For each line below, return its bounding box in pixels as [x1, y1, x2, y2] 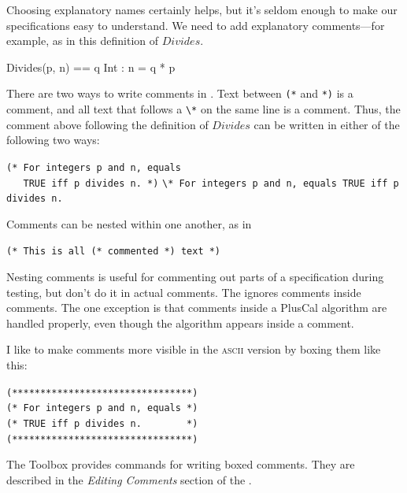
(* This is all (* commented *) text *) [6, 246, 221, 258]
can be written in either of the [253, 116, 400, 132]
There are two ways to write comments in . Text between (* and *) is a [6, 85, 353, 102]
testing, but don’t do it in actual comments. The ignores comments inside [6, 284, 361, 300]
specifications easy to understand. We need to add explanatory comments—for [6, 17, 385, 33]
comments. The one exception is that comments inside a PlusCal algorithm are [6, 299, 387, 316]
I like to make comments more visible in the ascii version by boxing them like [6, 341, 381, 358]
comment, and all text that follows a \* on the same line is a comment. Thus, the [6, 101, 401, 117]
